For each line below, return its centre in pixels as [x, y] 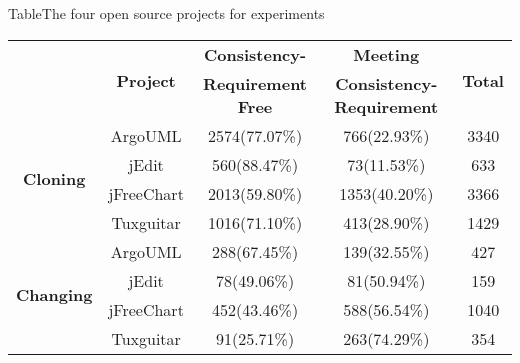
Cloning [54, 179]
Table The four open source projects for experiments [166, 13]
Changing [54, 295]
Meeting [386, 54]
